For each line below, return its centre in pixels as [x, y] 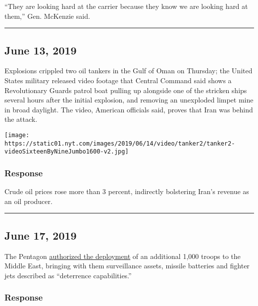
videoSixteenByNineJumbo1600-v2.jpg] [67, 152]
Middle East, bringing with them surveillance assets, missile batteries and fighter [127, 266]
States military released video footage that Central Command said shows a [118, 80]
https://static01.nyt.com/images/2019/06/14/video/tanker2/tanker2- [120, 143]
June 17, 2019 [41, 235]
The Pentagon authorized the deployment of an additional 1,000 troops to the [123, 256]
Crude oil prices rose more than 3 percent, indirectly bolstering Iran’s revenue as [127, 191]
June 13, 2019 [41, 50]
